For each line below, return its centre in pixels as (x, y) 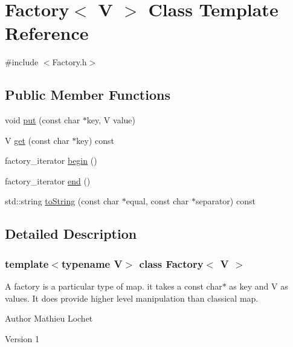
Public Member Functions (88, 95)
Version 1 (22, 338)
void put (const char (43, 120)
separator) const (225, 201)
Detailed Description (71, 234)
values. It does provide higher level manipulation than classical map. (132, 298)
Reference (47, 33)
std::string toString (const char (62, 201)
